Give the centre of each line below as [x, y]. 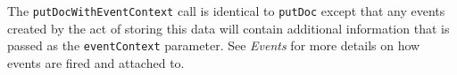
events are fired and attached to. [96, 62]
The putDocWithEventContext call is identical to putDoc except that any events [226, 11]
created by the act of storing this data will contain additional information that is [228, 28]
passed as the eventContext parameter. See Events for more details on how [214, 45]
